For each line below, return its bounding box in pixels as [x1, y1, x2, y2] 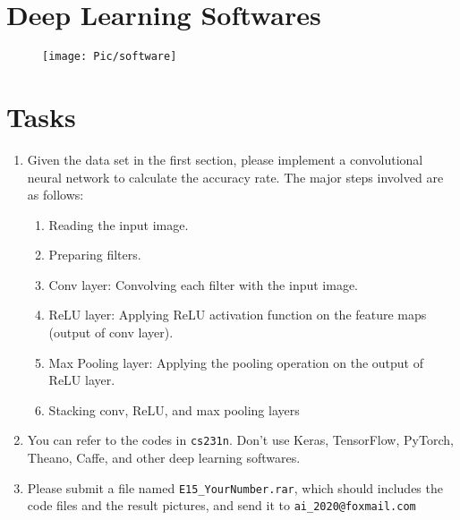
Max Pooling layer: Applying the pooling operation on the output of [48, 353, 424, 371]
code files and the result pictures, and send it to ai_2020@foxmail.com [27, 496, 416, 515]
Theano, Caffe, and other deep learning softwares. [27, 448, 301, 467]
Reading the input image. [48, 215, 189, 234]
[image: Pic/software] [42, 50, 177, 64]
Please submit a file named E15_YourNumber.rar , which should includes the [27, 478, 443, 497]
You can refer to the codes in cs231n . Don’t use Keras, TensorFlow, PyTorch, [27, 430, 454, 449]
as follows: [27, 185, 84, 204]
